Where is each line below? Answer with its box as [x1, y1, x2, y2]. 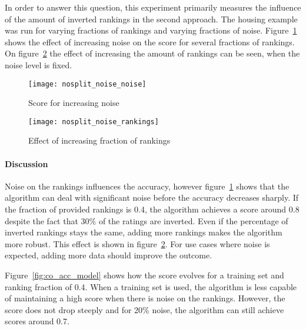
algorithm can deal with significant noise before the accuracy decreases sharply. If [5, 191, 299, 204]
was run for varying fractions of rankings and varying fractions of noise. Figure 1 [5, 24, 297, 36]
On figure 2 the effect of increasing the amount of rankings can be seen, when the [5, 47, 300, 59]
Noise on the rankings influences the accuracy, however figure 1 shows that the [5, 180, 290, 192]
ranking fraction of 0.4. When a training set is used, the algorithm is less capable [5, 280, 297, 293]
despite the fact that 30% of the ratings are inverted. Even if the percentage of [5, 214, 288, 227]
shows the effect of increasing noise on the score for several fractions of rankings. [5, 35, 295, 48]
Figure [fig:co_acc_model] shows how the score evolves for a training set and [5, 269, 284, 281]
